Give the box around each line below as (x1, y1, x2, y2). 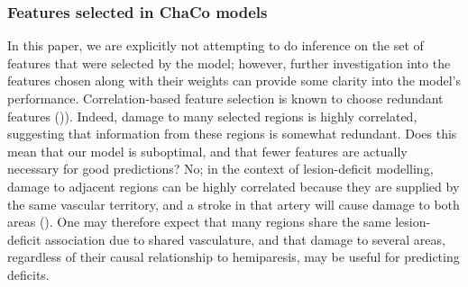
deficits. (7, 265, 50, 283)
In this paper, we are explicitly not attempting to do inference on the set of (7, 36, 424, 55)
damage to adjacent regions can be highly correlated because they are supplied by (7, 176, 460, 195)
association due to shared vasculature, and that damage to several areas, (44, 229, 445, 248)
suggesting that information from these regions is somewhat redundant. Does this (7, 124, 457, 143)
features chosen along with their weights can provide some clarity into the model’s (7, 71, 461, 90)
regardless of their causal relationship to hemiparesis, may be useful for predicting (7, 247, 460, 266)
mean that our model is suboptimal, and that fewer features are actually (7, 141, 408, 160)
